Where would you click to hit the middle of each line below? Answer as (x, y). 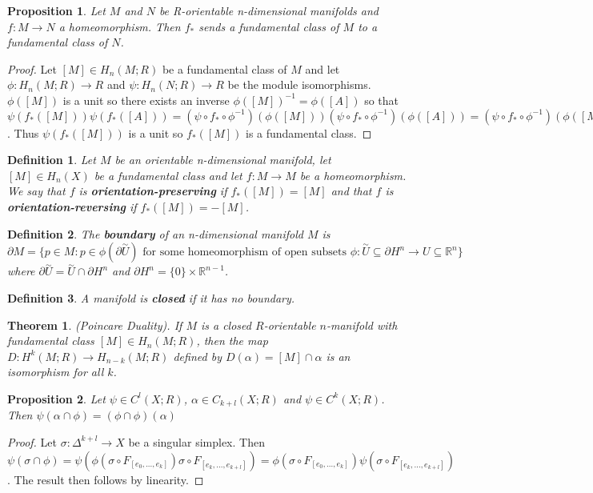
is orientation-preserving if (153, 191)
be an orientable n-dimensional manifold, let (223, 160)
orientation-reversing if (72, 206)
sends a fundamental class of (269, 26)
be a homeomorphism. (353, 175)
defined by (197, 356)
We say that (36, 191)
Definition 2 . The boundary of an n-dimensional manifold (155, 233)
